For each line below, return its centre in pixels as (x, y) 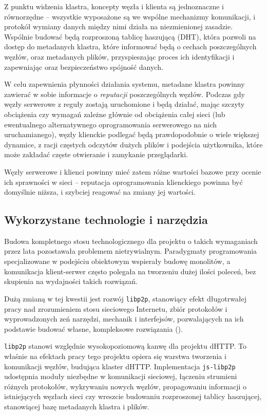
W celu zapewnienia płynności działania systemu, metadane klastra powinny (125, 84)
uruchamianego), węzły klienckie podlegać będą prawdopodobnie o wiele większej (132, 134)
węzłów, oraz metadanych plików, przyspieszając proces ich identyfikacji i (119, 56)
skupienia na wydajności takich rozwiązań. (71, 281)
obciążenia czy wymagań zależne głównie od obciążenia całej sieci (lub (115, 114)
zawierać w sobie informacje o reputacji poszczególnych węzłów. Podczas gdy (125, 94)
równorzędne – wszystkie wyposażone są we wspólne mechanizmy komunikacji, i (130, 16)
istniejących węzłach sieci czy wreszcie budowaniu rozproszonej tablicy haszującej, (133, 396)
